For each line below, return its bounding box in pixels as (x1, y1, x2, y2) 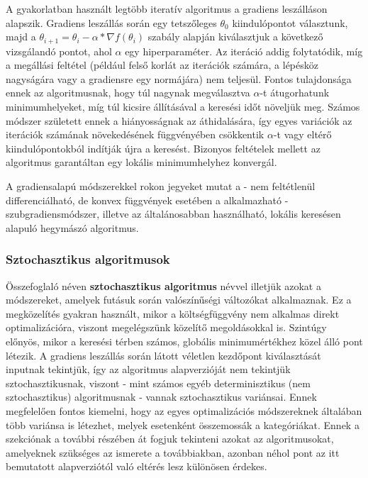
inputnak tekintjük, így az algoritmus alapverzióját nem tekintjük (6, 362, 291, 377)
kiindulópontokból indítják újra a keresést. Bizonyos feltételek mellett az (6, 140, 320, 155)
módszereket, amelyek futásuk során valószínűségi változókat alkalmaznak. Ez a (6, 292, 352, 307)
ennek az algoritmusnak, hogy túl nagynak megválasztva (6, 85, 250, 100)
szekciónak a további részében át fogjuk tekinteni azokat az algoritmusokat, (6, 431, 334, 446)
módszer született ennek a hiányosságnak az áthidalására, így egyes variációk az (6, 113, 352, 128)
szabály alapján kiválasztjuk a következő (147, 29, 323, 44)
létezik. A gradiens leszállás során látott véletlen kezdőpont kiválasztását (6, 348, 321, 362)
